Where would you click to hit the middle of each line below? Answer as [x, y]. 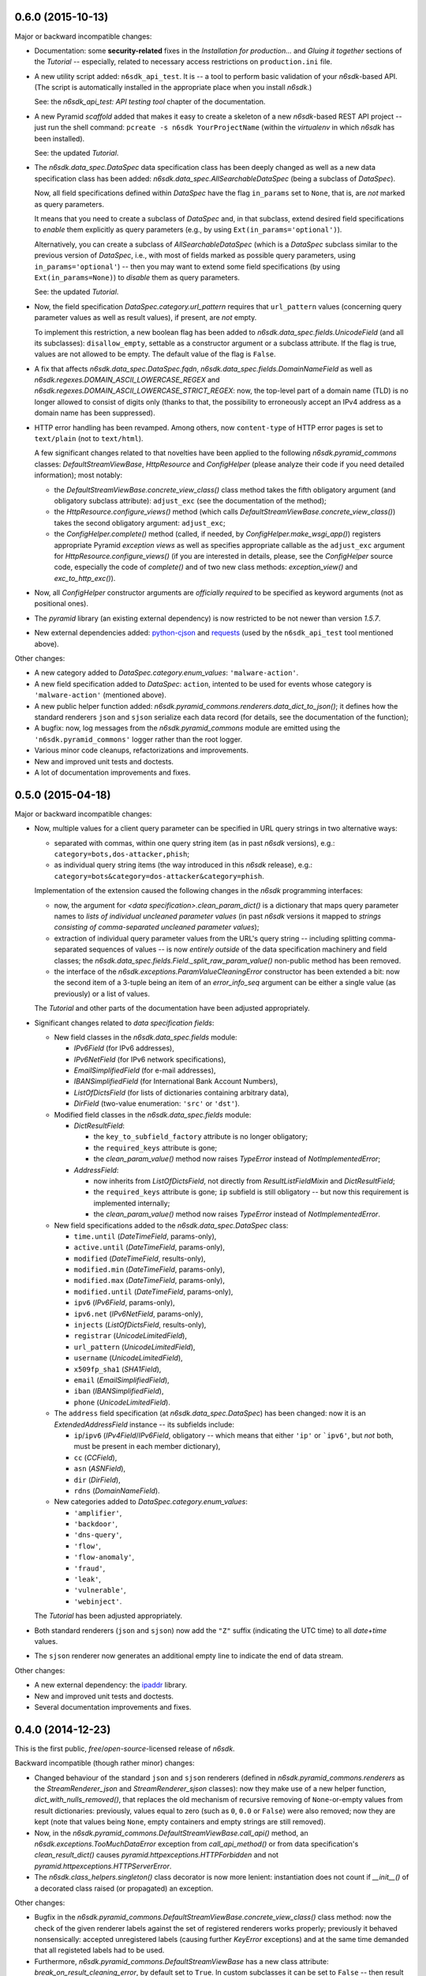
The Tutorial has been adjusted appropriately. [108, 1616]
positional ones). [61, 604]
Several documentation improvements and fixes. [113, 1706]
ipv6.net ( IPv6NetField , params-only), [138, 1314]
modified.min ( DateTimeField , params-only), [149, 1269]
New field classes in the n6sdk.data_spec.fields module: [146, 1037]
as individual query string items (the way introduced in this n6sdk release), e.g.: [183, 865]
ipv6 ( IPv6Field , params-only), [124, 1303]
